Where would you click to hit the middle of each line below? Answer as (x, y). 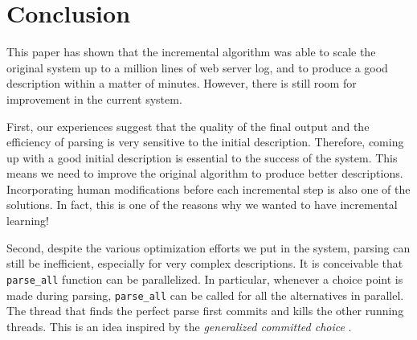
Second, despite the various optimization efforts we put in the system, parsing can (208, 247)
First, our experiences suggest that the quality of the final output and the (188, 126)
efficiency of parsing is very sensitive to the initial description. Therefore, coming (205, 142)
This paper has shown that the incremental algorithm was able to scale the (191, 52)
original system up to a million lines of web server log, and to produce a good (197, 67)
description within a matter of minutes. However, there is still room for (182, 83)
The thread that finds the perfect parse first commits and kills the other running (205, 311)
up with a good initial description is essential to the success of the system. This (202, 157)
